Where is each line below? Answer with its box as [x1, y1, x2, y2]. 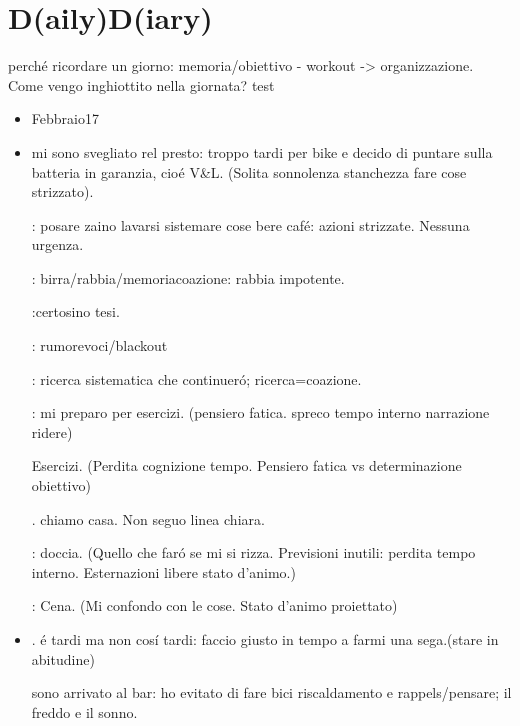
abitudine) [31, 648, 95, 669]
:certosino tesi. [31, 301, 120, 322]
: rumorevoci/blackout [31, 335, 168, 356]
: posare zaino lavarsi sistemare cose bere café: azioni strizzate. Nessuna [31, 214, 470, 235]
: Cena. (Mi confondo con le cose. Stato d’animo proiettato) [31, 595, 398, 616]
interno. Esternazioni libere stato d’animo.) [31, 561, 296, 582]
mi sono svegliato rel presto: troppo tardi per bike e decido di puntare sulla [31, 141, 493, 162]
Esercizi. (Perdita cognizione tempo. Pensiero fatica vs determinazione [31, 455, 462, 476]
